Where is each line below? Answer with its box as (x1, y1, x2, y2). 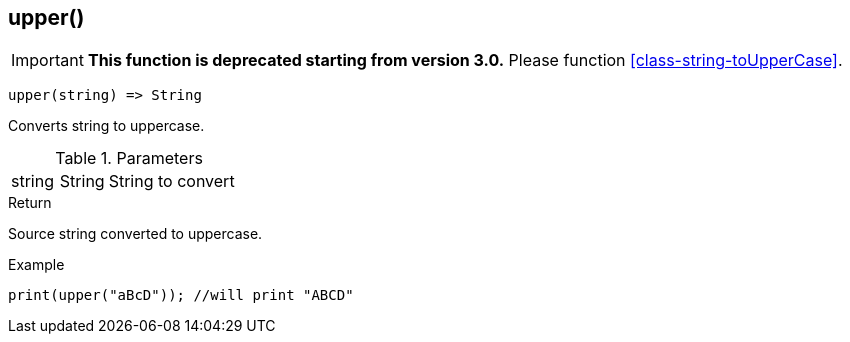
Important (11, 50, 84, 71)
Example (8, 256, 65, 274)
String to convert (108, 171, 235, 192)
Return (8, 194, 52, 212)
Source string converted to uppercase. (8, 225, 263, 243)
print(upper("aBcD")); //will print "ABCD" (8, 287, 354, 304)
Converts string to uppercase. (8, 117, 205, 135)
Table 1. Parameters (55, 148, 203, 169)
